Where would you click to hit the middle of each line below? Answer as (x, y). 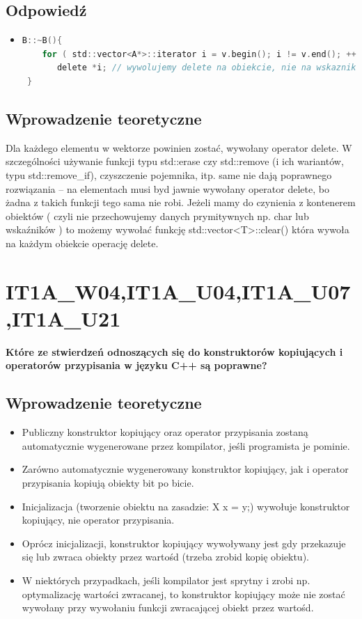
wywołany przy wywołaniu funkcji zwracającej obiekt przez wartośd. (168, 608)
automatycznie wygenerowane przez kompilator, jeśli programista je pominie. (186, 445)
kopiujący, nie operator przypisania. (98, 520)
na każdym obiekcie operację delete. (82, 243)
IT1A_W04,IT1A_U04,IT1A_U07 (178, 291)
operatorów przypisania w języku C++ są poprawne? (136, 365)
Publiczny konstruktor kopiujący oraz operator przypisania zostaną (165, 432)
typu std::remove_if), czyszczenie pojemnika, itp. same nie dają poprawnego (169, 174)
